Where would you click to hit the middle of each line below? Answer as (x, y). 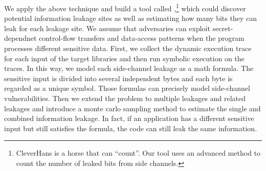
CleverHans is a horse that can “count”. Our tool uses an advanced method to (138, 153)
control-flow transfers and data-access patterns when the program (142, 38)
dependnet (20, 38)
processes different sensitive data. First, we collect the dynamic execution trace (128, 48)
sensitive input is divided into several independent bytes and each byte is (118, 78)
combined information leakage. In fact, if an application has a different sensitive (129, 118)
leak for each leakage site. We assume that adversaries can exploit (107, 28)
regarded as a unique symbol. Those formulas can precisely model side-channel (127, 88)
